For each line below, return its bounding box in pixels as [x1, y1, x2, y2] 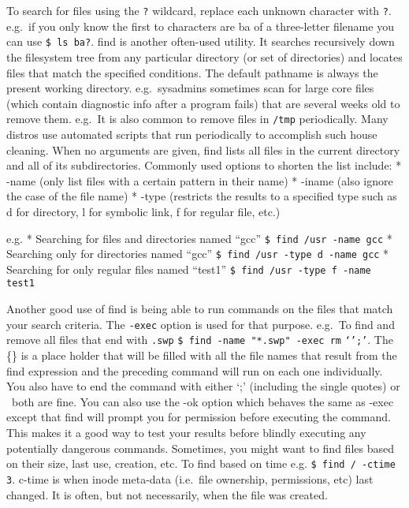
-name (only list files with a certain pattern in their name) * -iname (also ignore [6, 172, 393, 189]
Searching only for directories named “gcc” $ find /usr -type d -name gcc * [6, 245, 389, 262]
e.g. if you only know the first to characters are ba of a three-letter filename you [6, 17, 394, 34]
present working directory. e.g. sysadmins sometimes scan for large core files [6, 80, 374, 96]
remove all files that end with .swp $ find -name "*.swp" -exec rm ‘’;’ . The [6, 331, 393, 348]
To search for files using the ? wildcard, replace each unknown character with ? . [6, 2, 392, 18]
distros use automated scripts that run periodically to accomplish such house [6, 125, 377, 142]
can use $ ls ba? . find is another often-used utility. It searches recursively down [6, 33, 395, 50]
